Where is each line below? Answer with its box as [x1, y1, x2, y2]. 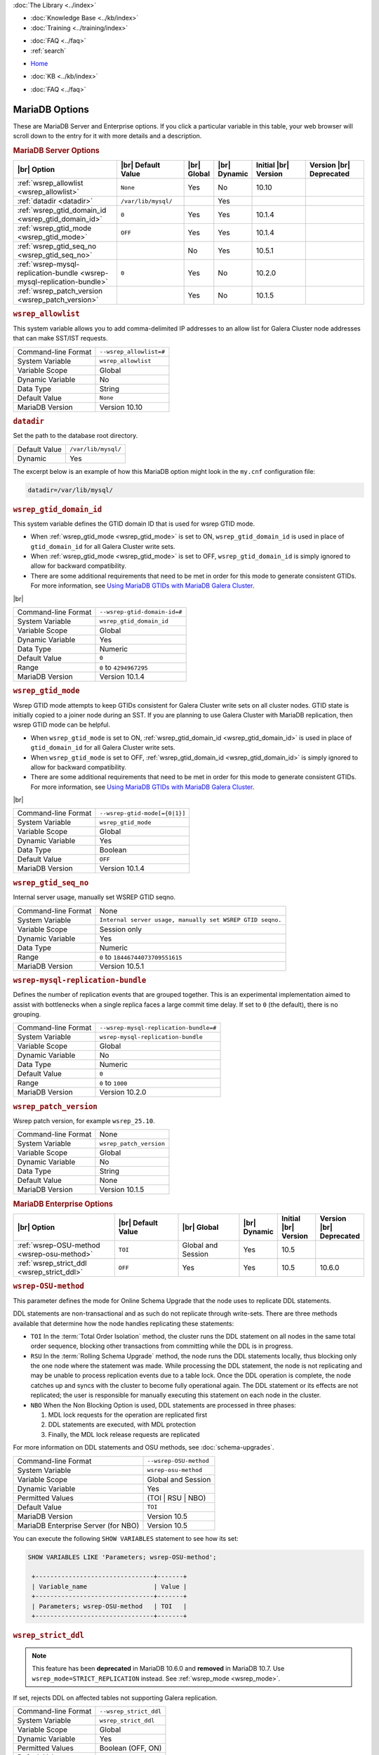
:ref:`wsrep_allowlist [17, 178, 84, 188]
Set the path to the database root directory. [13, 432, 138, 440]
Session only [99, 924, 142, 934]
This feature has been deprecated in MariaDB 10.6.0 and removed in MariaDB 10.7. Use [32, 1664, 285, 1673]
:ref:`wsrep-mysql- [17, 260, 80, 270]
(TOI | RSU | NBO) [147, 1492, 206, 1502]
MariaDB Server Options [13, 145, 100, 155]
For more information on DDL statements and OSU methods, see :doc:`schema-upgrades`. [13, 1443, 274, 1452]
